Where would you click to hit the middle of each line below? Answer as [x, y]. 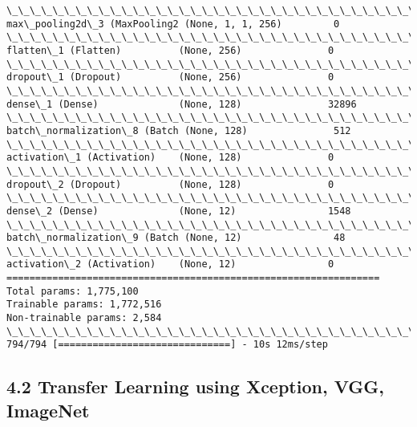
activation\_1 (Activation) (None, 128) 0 [170, 158]
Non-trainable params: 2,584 [84, 318]
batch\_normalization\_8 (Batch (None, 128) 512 [179, 130]
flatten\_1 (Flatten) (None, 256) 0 [170, 50]
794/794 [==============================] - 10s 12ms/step [167, 345]
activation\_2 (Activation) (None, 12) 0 [170, 264]
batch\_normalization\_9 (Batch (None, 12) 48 [176, 238]
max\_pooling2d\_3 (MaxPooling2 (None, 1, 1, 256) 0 [173, 24]
